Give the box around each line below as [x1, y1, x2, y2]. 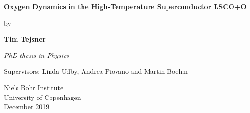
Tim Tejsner [4, 34, 46, 44]
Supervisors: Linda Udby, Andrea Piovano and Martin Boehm [4, 66, 188, 76]
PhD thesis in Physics [4, 50, 69, 60]
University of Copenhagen [4, 92, 81, 102]
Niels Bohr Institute [4, 82, 64, 92]
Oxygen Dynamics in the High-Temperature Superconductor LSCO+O [4, 1, 247, 11]
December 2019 [4, 101, 50, 112]
